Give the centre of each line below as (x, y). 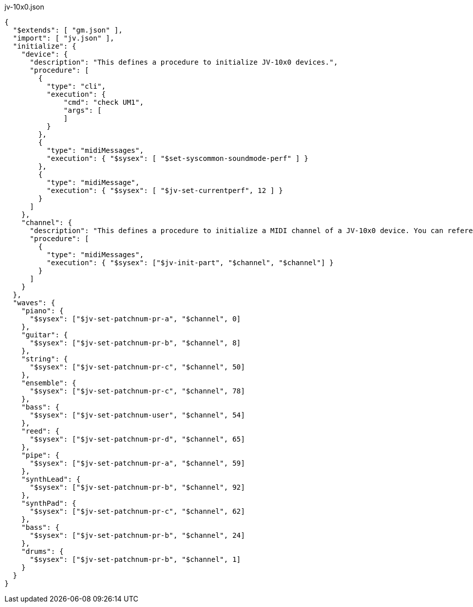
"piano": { (43, 311)
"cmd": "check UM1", (104, 102)
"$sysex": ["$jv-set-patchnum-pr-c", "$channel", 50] (137, 367)
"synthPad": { (49, 503)
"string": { (45, 359)
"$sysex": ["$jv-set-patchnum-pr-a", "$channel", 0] (135, 319)
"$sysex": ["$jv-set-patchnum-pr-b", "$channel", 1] (135, 559)
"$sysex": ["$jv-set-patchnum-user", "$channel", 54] (137, 415)
